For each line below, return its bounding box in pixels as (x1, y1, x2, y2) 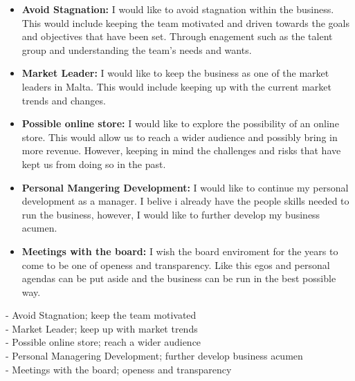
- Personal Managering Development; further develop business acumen (6, 349, 303, 363)
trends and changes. (21, 93, 106, 107)
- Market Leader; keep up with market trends (6, 321, 198, 335)
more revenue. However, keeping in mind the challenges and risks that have (21, 143, 341, 158)
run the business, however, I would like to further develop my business (21, 207, 320, 221)
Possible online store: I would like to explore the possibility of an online (21, 116, 339, 131)
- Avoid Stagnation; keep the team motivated (6, 308, 197, 322)
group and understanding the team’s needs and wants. (21, 42, 252, 57)
